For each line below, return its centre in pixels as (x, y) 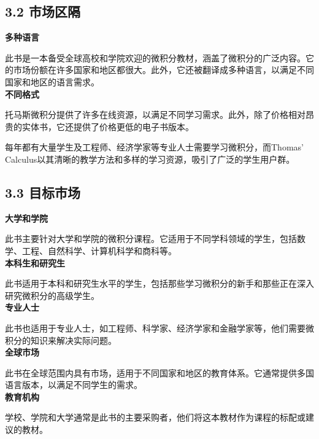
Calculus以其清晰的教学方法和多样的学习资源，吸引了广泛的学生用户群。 (150, 159)
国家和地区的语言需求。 (52, 81)
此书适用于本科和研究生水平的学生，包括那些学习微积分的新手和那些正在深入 (159, 283)
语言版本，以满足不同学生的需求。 (74, 385)
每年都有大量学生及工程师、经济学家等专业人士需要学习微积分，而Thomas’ (154, 147)
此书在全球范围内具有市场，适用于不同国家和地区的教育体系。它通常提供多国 (159, 372)
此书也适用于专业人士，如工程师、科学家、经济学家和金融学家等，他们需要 (155, 328)
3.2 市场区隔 (43, 11)
